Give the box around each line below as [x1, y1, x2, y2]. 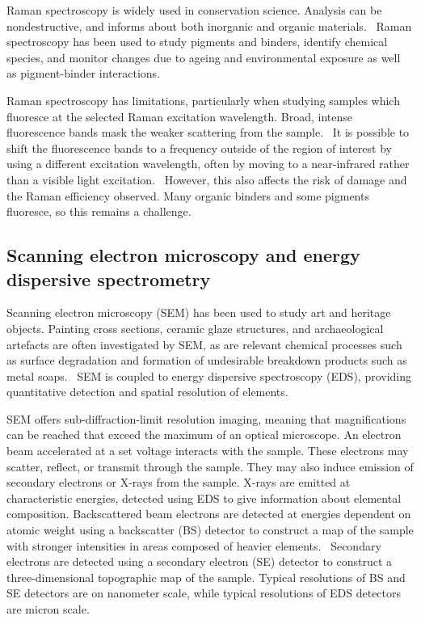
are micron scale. [6, 601, 90, 617]
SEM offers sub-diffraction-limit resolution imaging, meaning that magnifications [6, 410, 406, 427]
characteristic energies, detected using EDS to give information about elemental [6, 489, 402, 506]
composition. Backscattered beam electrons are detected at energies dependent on [6, 505, 411, 522]
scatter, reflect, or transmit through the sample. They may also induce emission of [6, 458, 414, 474]
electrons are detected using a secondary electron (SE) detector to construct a [6, 553, 393, 570]
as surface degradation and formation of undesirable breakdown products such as [6, 352, 407, 369]
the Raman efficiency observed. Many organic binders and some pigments [6, 187, 369, 204]
